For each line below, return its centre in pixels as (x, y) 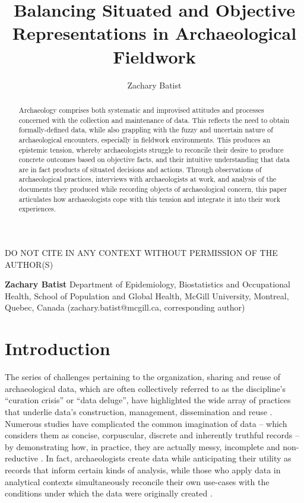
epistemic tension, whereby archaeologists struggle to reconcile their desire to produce (151, 149)
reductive (22, 458)
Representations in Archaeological (154, 33)
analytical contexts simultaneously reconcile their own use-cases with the (137, 481)
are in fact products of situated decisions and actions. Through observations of (140, 169)
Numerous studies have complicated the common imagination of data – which (146, 423)
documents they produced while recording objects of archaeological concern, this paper (153, 189)
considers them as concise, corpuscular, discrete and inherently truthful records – (152, 435)
